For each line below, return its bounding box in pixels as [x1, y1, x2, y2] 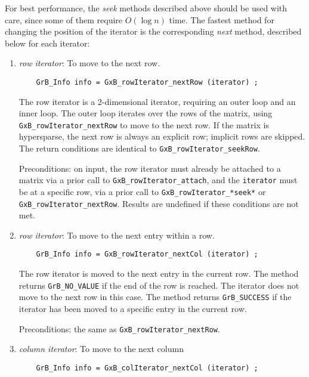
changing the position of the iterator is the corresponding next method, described [5, 25, 302, 38]
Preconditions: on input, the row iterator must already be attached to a [18, 162, 281, 174]
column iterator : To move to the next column [18, 342, 184, 355]
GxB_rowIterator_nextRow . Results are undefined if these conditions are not [18, 197, 299, 209]
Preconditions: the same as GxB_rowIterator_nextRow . [18, 322, 220, 335]
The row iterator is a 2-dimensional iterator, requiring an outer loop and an [18, 95, 296, 107]
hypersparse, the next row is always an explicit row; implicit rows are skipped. [18, 130, 305, 143]
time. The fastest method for [169, 13, 274, 26]
